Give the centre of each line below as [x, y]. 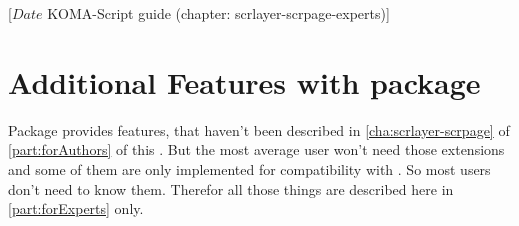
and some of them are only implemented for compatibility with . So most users [249, 168]
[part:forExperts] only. [76, 208]
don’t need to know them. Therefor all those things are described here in [231, 188]
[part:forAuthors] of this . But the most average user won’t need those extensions [256, 149]
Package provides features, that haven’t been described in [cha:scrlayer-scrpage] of [259, 129]
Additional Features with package [244, 81]
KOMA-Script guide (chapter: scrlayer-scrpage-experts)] [218, 13]
